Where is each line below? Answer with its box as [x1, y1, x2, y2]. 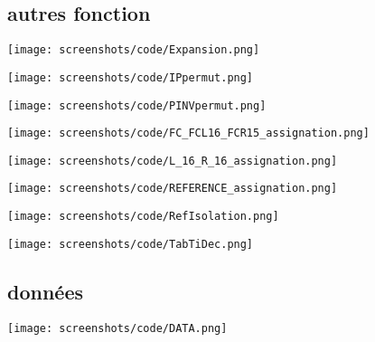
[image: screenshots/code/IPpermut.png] [7, 71, 254, 84]
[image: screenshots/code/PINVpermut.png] [7, 99, 267, 112]
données [7, 277, 83, 305]
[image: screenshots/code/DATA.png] [7, 321, 228, 335]
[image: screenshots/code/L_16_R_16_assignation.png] [7, 154, 338, 167]
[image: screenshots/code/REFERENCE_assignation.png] [7, 182, 338, 195]
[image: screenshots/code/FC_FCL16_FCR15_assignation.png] [7, 127, 370, 140]
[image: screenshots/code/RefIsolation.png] [7, 210, 279, 223]
